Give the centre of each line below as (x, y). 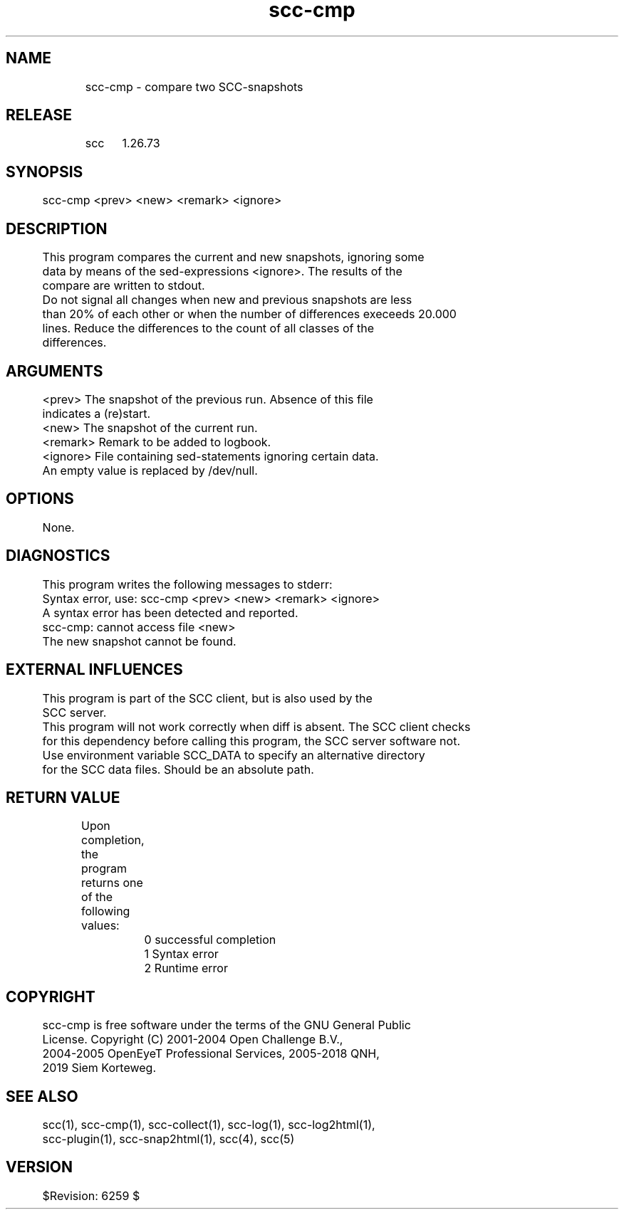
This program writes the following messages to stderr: (187, 584)
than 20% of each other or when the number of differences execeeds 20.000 (249, 314)
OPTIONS (40, 499)
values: (100, 926)
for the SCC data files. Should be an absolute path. (178, 769)
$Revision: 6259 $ (91, 1195)
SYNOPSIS (45, 172)
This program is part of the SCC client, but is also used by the (207, 698)
